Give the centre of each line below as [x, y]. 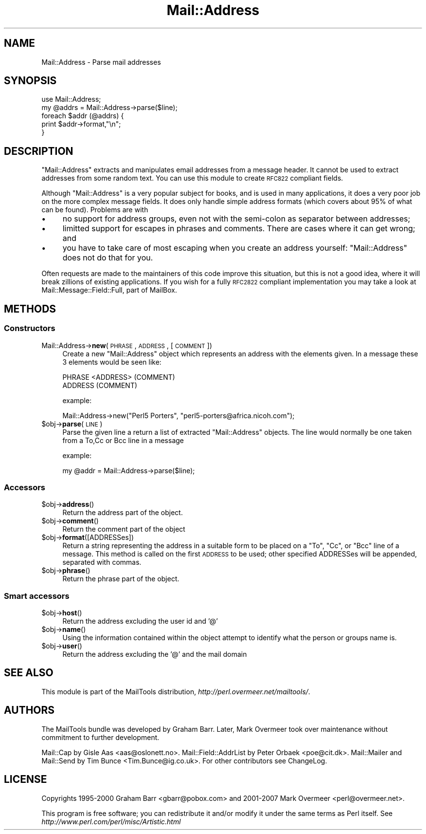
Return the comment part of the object [124, 529]
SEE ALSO [29, 673]
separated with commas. [102, 562]
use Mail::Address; [71, 99]
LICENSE [26, 779]
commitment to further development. [100, 737]
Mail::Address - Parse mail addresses [101, 62]
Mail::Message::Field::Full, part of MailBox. [109, 290]
